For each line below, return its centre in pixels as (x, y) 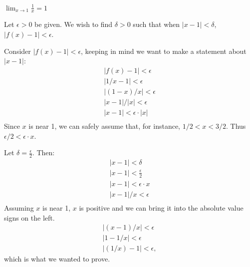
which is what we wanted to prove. (57, 259)
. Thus (236, 126)
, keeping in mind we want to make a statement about (164, 51)
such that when (156, 24)
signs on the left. (29, 217)
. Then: (43, 152)
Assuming (19, 207)
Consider (17, 51)
